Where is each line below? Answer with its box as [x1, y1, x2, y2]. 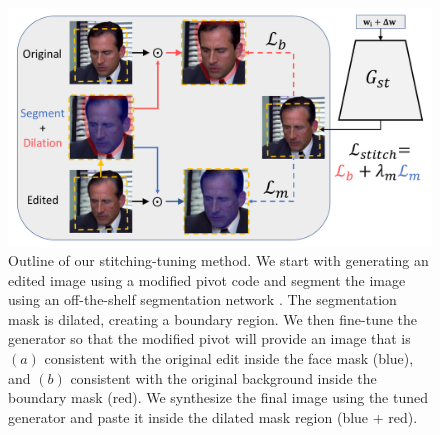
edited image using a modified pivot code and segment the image [8, 269, 406, 290]
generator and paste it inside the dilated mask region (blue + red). [8, 406, 418, 427]
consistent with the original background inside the [70, 367, 377, 388]
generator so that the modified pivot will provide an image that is [8, 328, 411, 349]
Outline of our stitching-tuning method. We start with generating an [8, 250, 429, 271]
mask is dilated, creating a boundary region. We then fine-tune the [8, 308, 418, 329]
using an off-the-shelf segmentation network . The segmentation [8, 289, 397, 310]
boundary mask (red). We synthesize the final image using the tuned [8, 387, 429, 408]
